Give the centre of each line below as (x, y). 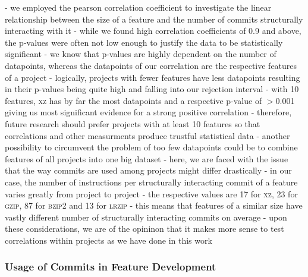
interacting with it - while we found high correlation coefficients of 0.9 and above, (153, 31)
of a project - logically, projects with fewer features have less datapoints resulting (153, 77)
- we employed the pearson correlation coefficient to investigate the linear (138, 7)
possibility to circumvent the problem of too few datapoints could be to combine (151, 147)
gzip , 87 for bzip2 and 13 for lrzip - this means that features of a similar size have (154, 205)
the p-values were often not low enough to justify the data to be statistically (144, 42)
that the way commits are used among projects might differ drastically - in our (148, 170)
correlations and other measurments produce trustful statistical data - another (147, 135)
